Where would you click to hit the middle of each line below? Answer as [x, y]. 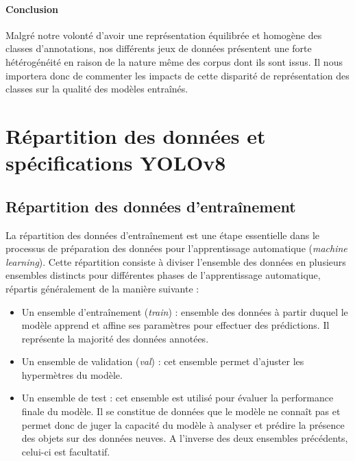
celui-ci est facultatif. [66, 451]
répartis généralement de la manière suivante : [102, 288]
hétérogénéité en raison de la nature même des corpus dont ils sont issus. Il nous [174, 61]
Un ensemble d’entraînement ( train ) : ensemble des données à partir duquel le [185, 311]
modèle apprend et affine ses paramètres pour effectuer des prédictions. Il [175, 325]
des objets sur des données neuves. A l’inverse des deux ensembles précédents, [185, 438]
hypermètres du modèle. [72, 374]
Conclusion [32, 9]
